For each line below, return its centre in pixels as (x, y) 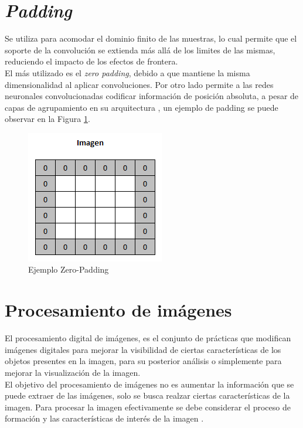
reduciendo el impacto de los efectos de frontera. (91, 61)
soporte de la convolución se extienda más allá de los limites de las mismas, (140, 50)
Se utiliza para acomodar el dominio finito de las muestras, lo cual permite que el (151, 38)
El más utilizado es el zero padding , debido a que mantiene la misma (127, 72)
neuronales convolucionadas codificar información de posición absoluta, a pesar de (152, 96)
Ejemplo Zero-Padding (69, 269)
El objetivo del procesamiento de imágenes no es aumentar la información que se (149, 384)
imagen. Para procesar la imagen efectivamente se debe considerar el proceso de (148, 407)
